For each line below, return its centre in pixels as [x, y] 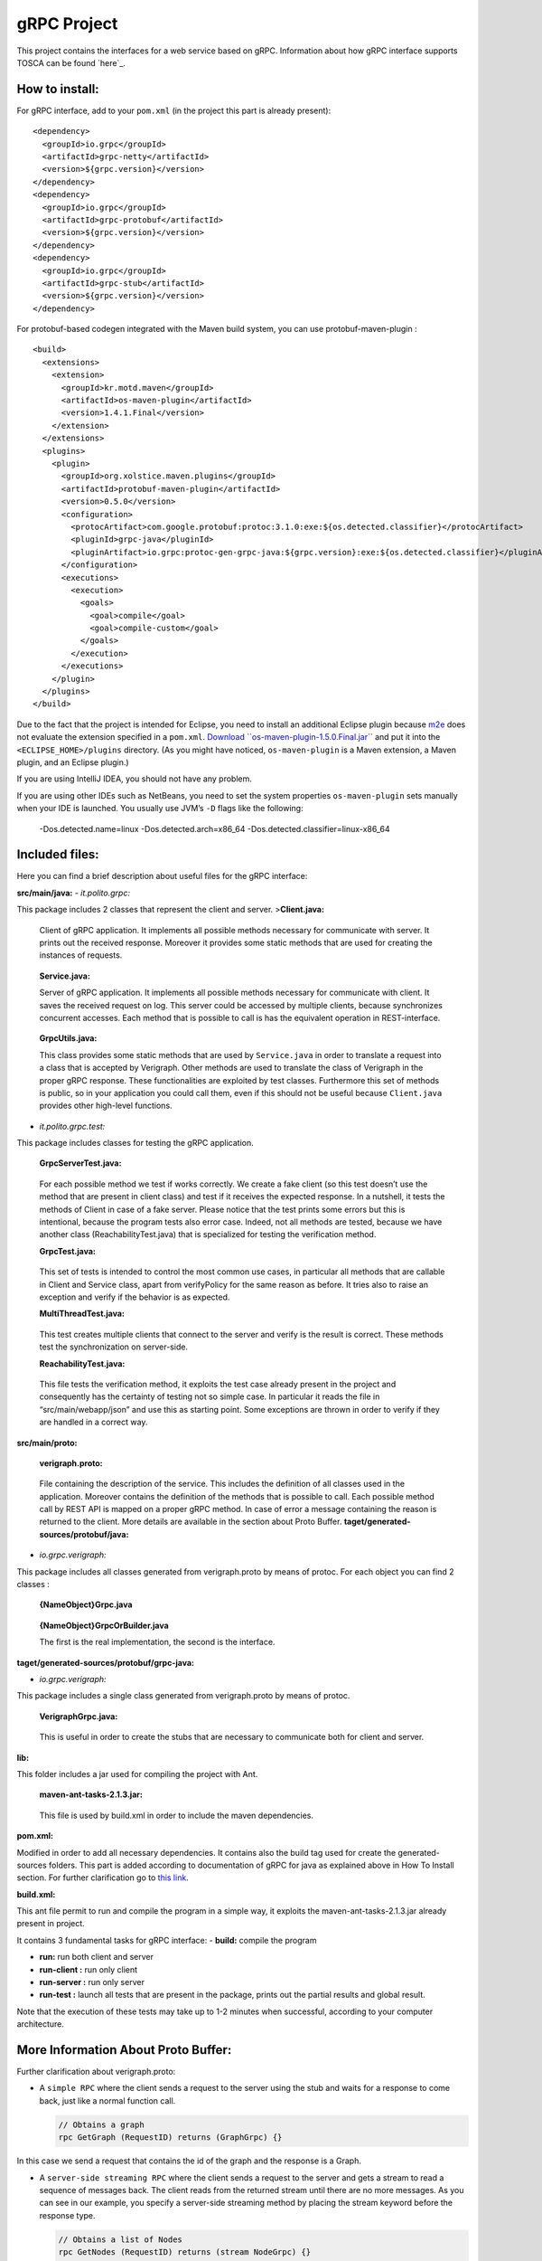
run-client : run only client [89, 1969]
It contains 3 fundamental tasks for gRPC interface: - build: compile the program [167, 1940]
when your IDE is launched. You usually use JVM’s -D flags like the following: [160, 809]
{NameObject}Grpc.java [86, 1604]
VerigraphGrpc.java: [79, 1716]
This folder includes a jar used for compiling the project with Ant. [137, 1774]
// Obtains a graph [101, 2124]
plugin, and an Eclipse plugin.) [73, 762]
